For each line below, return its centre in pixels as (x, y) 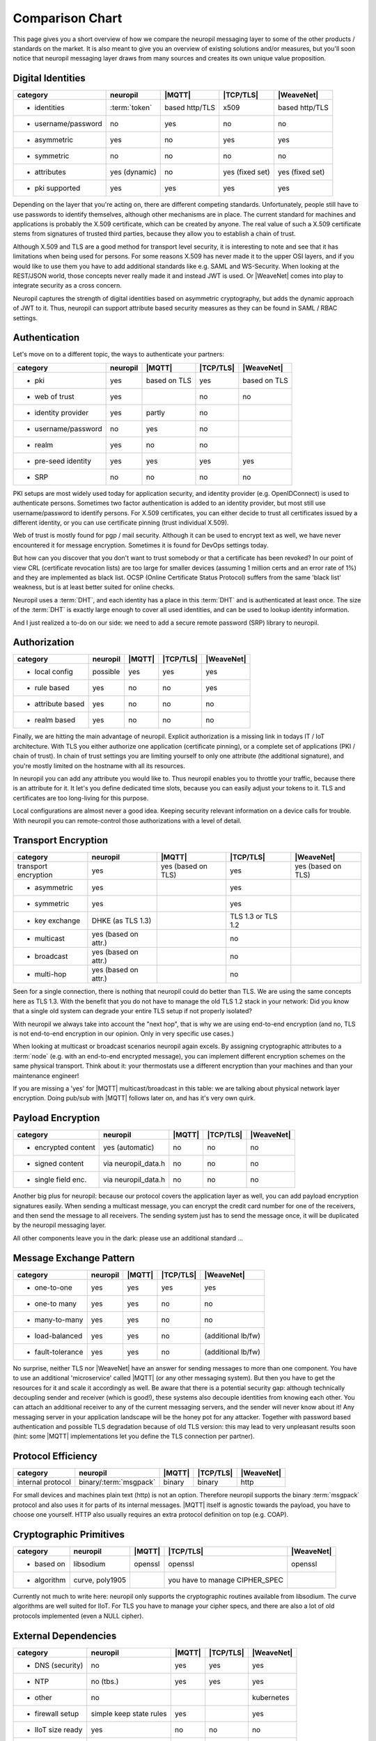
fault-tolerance (59, 1352)
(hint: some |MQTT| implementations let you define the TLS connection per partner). (134, 1436)
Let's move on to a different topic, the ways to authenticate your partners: (118, 354)
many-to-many (59, 1320)
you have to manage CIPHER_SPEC (226, 1580)
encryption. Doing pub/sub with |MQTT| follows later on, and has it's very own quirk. (134, 1098)
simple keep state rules (129, 1713)
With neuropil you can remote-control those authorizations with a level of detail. (127, 820)
